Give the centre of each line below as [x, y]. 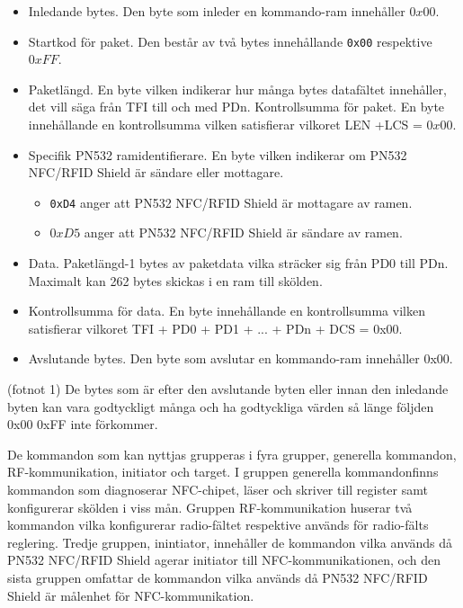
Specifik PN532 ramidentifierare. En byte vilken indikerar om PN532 [218, 154]
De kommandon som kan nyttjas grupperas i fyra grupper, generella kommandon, [232, 454]
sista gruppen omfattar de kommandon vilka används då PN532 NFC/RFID [218, 577]
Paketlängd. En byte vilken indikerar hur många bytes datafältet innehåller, [237, 89]
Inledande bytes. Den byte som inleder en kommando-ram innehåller [217, 11]
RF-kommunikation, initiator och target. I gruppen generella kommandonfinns [223, 472]
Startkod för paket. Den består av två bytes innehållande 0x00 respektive [230, 41]
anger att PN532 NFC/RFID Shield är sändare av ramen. [243, 232]
